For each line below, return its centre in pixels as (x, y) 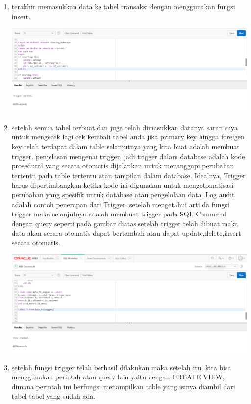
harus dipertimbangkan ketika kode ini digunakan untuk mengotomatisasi (123, 185)
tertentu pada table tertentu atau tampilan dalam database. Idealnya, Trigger (128, 175)
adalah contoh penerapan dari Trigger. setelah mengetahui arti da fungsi (120, 204)
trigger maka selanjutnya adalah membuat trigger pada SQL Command (119, 214)
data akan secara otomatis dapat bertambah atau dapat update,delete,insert (126, 233)
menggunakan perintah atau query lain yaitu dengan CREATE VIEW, (118, 377)
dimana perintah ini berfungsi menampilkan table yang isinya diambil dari (123, 386)
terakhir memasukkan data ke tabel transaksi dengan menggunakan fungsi (123, 6)
